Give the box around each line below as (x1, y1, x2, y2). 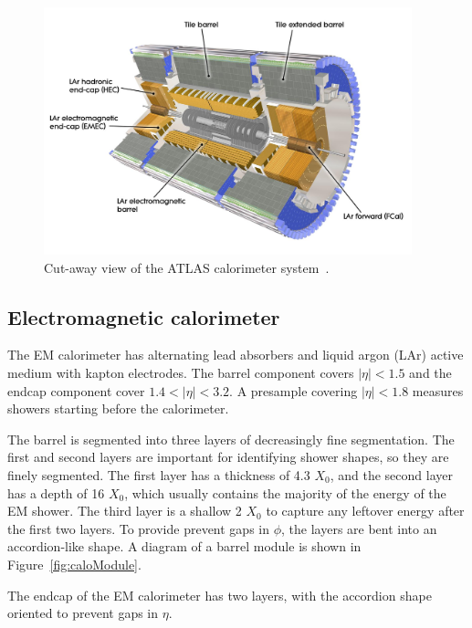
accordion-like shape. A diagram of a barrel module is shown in (7, 537, 362, 556)
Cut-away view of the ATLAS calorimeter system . (44, 257, 330, 277)
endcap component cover (7, 381, 145, 400)
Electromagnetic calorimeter (7, 302, 280, 330)
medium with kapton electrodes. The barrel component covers (7, 363, 354, 382)
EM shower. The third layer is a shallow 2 (7, 501, 242, 520)
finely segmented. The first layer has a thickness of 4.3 (7, 465, 310, 484)
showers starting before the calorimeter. (7, 399, 229, 418)
